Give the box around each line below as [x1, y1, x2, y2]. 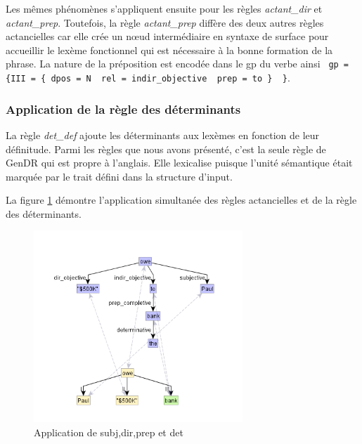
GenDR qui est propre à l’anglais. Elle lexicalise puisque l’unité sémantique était [6, 155, 353, 170]
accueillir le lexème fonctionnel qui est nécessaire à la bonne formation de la [6, 42, 333, 57]
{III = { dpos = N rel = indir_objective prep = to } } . [6, 70, 290, 85]
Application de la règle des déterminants [6, 100, 241, 117]
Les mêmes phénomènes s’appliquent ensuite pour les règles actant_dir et [6, 1, 323, 15]
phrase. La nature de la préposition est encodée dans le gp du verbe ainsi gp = [6, 56, 349, 71]
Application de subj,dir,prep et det [34, 425, 183, 439]
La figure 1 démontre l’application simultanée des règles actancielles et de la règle [6, 192, 357, 207]
